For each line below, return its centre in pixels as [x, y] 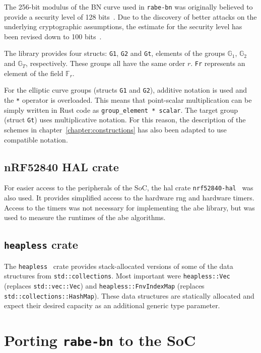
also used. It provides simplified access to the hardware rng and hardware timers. [129, 198]
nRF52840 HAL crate [61, 166]
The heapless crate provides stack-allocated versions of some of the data [119, 266]
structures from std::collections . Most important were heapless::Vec [117, 276]
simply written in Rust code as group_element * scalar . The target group [121, 110]
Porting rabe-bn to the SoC [100, 340]
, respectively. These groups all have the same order [106, 63]
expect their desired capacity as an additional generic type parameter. [112, 305]
